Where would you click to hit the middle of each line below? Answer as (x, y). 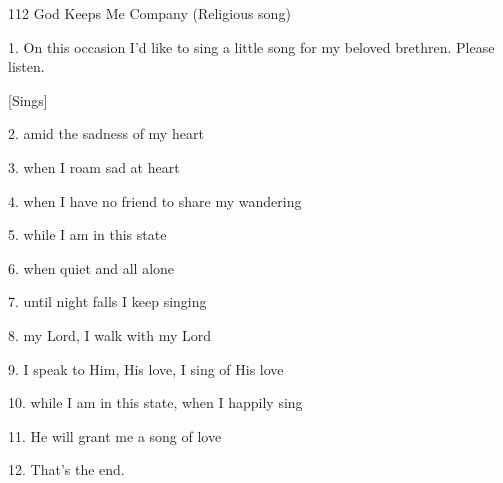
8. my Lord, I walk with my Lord (110, 334)
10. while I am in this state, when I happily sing (155, 402)
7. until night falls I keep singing (107, 301)
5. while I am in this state (87, 234)
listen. (26, 66)
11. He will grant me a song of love (115, 435)
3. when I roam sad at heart (94, 166)
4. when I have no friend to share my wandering (155, 200)
